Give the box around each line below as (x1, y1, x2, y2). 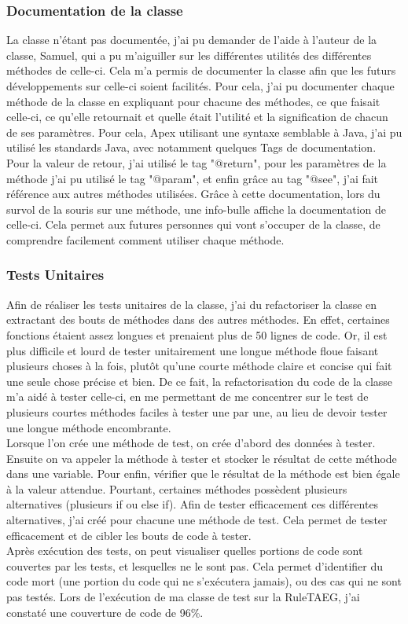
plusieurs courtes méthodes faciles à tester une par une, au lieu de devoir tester (6, 403, 388, 420)
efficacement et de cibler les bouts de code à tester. (6, 527, 252, 543)
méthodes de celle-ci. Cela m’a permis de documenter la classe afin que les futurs (6, 62, 396, 79)
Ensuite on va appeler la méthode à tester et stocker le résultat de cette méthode (6, 450, 397, 466)
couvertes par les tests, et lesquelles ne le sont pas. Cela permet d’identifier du (6, 557, 384, 574)
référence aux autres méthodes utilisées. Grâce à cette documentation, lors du (6, 185, 380, 202)
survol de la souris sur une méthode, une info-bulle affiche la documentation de (6, 200, 387, 217)
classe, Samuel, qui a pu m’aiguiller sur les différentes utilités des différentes (6, 46, 372, 63)
